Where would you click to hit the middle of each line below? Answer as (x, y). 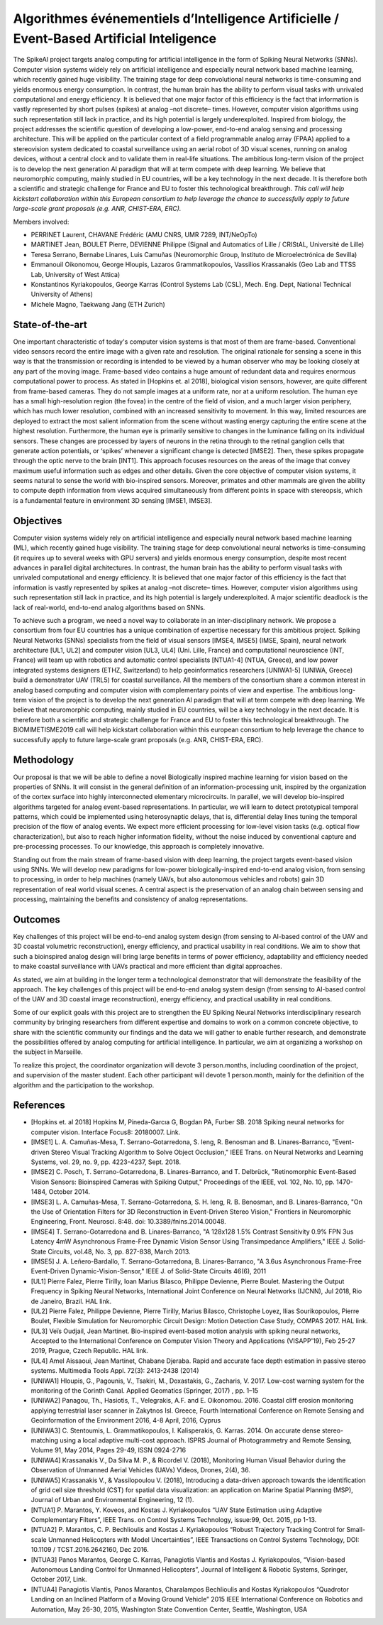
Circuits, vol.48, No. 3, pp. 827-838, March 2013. (119, 1251)
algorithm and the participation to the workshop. (84, 1085)
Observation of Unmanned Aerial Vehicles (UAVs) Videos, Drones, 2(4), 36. (141, 1470)
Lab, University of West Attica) (76, 274)
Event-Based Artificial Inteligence (115, 38)
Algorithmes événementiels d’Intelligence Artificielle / (176, 18)
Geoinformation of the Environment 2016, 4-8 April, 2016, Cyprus (126, 1420)
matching (45, 1440)
